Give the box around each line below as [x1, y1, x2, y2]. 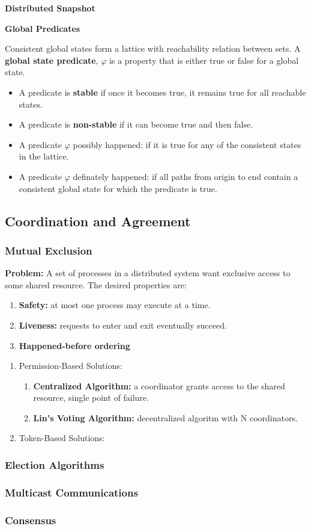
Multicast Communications [5, 484, 138, 500]
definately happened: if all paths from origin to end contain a [73, 170, 298, 182]
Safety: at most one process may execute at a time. [19, 299, 211, 311]
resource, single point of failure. [33, 391, 149, 404]
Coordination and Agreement [5, 211, 191, 230]
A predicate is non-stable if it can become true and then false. [19, 118, 253, 131]
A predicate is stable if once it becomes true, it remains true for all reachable [19, 85, 306, 98]
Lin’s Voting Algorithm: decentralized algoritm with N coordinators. [33, 411, 298, 424]
